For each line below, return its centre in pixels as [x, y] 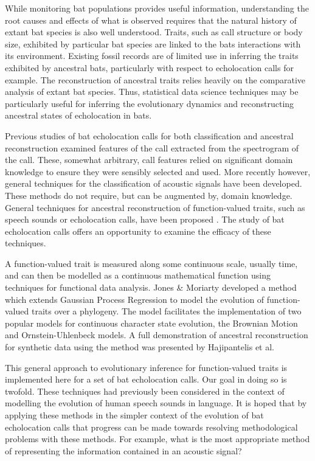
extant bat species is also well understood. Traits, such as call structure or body [154, 32]
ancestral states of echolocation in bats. [78, 115]
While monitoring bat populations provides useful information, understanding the [157, 8]
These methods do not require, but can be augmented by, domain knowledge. [149, 195]
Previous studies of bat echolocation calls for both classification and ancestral [149, 135]
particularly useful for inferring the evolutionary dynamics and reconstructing [150, 103]
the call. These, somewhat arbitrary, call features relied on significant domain [149, 160]
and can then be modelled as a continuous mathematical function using [138, 275]
